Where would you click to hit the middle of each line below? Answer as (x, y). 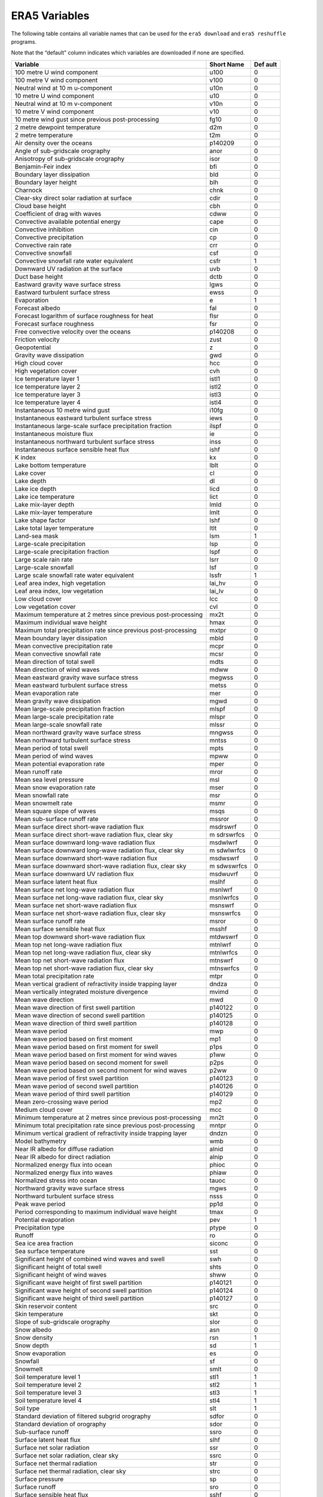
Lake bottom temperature (51, 465)
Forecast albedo (38, 308)
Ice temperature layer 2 (48, 386)
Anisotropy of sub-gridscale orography (70, 159)
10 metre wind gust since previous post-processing (87, 119)
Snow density (34, 1337)
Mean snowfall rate (42, 795)
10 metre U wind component (54, 96)
